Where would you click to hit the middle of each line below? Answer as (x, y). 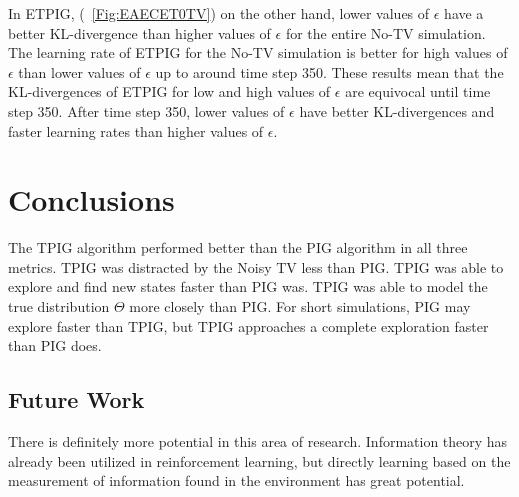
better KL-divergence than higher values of (139, 32)
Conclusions (91, 199)
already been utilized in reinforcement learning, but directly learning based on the (259, 460)
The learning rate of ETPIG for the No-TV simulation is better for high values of (258, 52)
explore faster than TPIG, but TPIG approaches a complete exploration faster (248, 325)
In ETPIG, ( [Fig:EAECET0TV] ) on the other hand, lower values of (219, 13)
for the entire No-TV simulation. (385, 32)
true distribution (59, 306)
